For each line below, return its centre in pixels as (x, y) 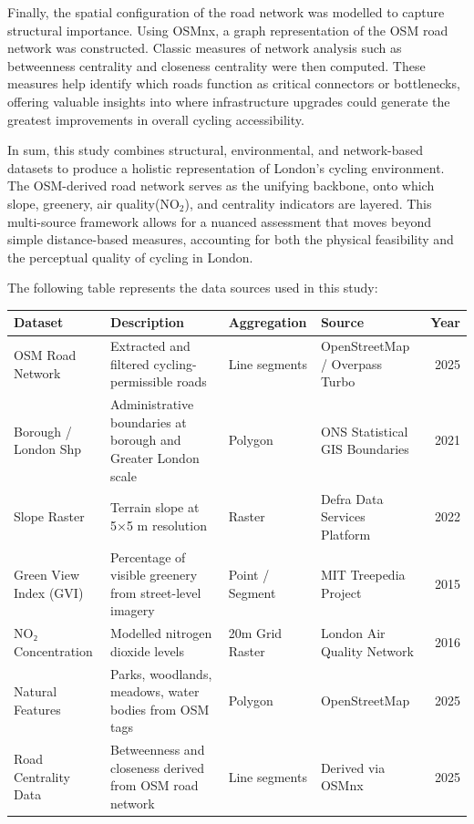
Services (343, 516)
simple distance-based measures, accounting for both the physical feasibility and (231, 239)
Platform (345, 534)
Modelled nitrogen (161, 633)
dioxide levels (148, 650)
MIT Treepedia (363, 575)
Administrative (152, 404)
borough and (146, 440)
